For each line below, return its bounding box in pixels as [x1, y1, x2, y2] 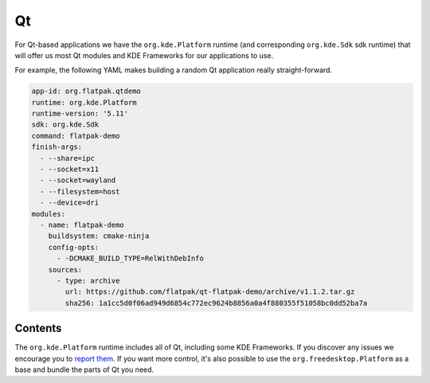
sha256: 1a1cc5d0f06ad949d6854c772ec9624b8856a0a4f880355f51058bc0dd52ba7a [64, 299, 368, 307]
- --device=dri [40, 198, 100, 207]
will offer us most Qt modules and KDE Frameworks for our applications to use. [14, 50, 274, 60]
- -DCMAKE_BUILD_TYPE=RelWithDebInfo [57, 254, 205, 263]
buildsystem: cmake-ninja [48, 232, 150, 240]
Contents [14, 322, 62, 335]
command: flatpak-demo [31, 131, 120, 140]
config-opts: [48, 243, 100, 252]
